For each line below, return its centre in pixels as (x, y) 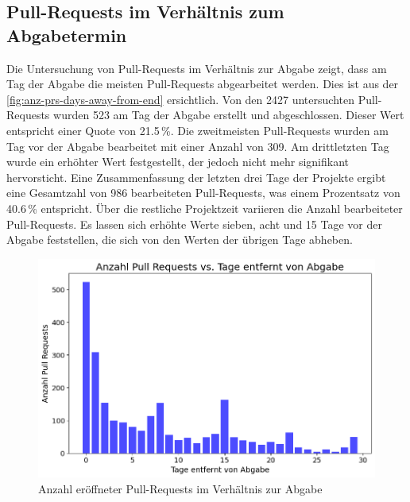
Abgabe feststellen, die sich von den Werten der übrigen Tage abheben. (180, 239)
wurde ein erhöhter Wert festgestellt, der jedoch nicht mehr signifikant (178, 162)
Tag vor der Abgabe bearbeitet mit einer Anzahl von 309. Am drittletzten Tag (198, 146)
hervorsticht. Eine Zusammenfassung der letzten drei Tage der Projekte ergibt (196, 177)
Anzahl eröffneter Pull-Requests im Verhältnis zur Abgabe (180, 488)
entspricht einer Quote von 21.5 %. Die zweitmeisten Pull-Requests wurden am (197, 130)
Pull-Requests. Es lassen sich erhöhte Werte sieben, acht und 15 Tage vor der (194, 224)
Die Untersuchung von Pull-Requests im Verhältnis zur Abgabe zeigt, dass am (197, 68)
